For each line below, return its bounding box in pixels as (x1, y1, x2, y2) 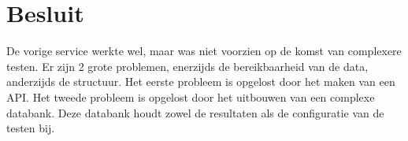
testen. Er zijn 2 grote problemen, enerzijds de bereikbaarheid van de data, (6, 58, 369, 74)
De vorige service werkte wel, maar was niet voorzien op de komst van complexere (6, 43, 402, 59)
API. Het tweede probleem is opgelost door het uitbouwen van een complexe (6, 88, 375, 105)
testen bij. (6, 120, 55, 136)
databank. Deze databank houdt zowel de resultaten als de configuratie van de (6, 104, 384, 121)
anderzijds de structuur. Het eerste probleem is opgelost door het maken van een (6, 73, 395, 90)
